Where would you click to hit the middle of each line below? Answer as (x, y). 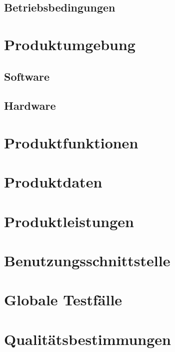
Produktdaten (53, 182)
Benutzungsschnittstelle (87, 260)
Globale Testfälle (63, 300)
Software (27, 76)
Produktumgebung (70, 44)
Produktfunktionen (71, 142)
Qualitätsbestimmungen (87, 339)
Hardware (30, 106)
